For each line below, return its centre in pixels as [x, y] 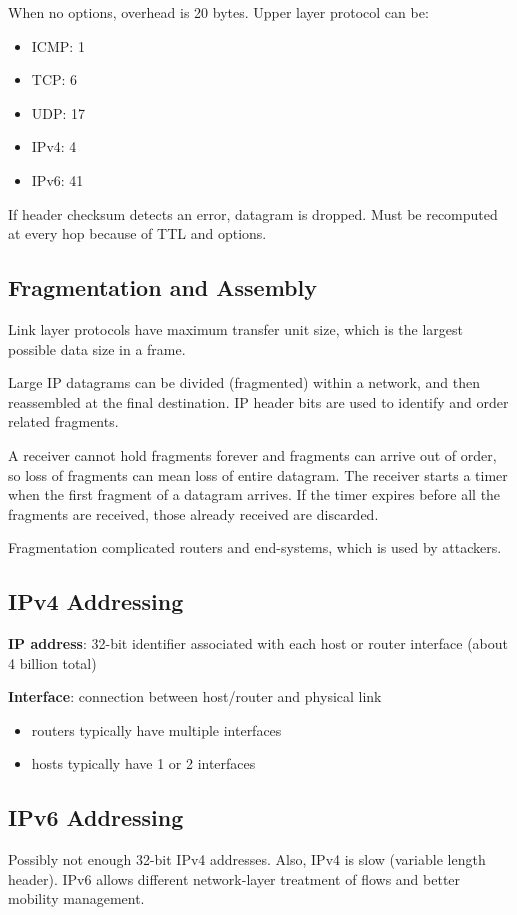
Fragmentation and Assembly [162, 287]
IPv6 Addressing [96, 817]
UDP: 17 [58, 112]
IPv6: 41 [57, 179]
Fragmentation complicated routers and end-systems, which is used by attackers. [255, 547]
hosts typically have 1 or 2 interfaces [143, 763]
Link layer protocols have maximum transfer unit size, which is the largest [235, 328]
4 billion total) [52, 662]
